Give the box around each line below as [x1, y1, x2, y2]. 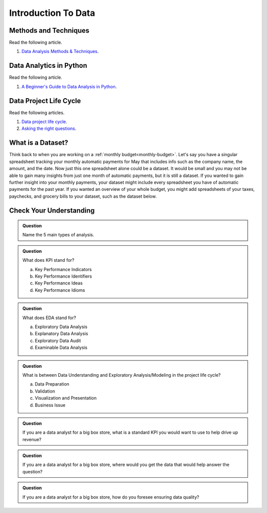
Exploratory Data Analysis [35, 324, 88, 330]
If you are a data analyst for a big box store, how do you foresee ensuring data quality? [22, 494, 200, 500]
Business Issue [35, 402, 66, 408]
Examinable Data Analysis [35, 344, 88, 350]
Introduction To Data [9, 7, 95, 18]
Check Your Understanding [9, 206, 95, 215]
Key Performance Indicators [35, 266, 92, 272]
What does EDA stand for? [22, 315, 76, 321]
